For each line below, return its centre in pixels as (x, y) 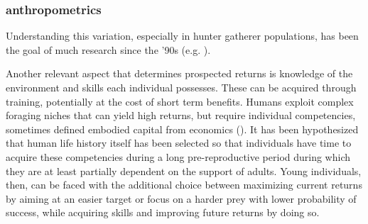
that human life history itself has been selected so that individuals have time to (179, 143)
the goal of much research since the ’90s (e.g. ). (108, 49)
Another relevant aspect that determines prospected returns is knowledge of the (179, 73)
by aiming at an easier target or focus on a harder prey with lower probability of (181, 198)
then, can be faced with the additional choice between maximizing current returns (184, 185)
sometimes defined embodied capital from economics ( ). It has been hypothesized (182, 129)
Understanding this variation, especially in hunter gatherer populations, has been (182, 36)
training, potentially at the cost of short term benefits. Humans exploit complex (180, 101)
